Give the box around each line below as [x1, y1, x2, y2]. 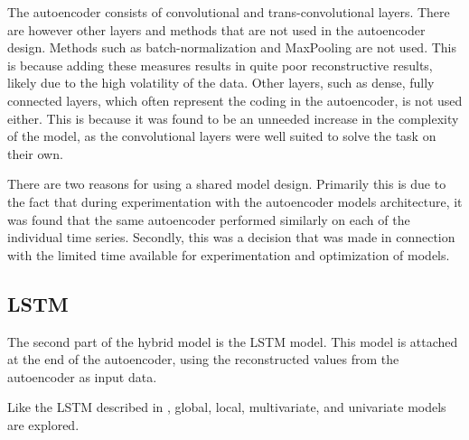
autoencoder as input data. [7, 367, 157, 386]
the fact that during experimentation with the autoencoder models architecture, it [7, 192, 463, 211]
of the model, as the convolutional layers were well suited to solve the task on [7, 126, 436, 145]
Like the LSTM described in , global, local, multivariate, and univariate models [7, 398, 446, 417]
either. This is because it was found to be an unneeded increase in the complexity [7, 108, 459, 127]
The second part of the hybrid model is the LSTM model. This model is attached [7, 332, 458, 351]
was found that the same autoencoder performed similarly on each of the [7, 210, 410, 229]
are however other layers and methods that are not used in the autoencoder [7, 20, 426, 39]
